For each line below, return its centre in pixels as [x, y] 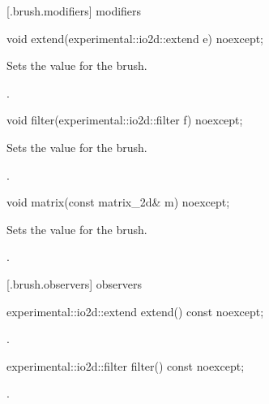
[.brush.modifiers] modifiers [74, 11]
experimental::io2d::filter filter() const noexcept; [126, 365]
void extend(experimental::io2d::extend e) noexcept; [135, 38]
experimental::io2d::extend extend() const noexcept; [135, 311]
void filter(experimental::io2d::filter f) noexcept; [125, 120]
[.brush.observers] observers [75, 283]
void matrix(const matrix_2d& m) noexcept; [118, 202]
